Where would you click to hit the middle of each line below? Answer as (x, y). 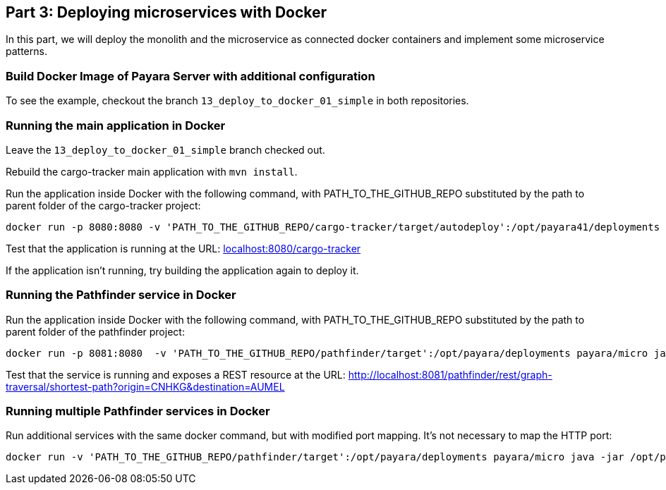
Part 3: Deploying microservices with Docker (166, 12)
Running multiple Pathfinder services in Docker (138, 411)
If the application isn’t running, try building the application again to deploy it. (182, 270)
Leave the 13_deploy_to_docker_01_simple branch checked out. (165, 149)
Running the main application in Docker (116, 125)
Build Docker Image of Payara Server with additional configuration (190, 76)
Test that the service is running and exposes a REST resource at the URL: (176, 374)
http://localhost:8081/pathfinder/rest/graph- (450, 374)
